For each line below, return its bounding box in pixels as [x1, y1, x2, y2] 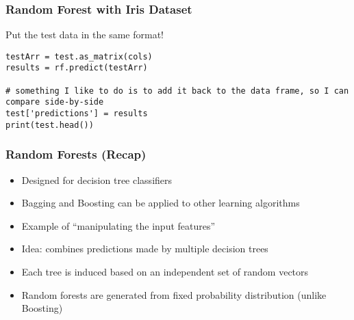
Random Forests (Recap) [5, 146, 147, 163]
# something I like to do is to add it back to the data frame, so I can [5, 85, 349, 96]
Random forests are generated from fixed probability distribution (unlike [21, 287, 327, 302]
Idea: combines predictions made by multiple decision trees [21, 241, 268, 256]
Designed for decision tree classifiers [21, 172, 173, 187]
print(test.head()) [5, 120, 94, 130]
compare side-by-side [5, 97, 104, 107]
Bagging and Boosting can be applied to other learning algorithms [21, 196, 300, 210]
